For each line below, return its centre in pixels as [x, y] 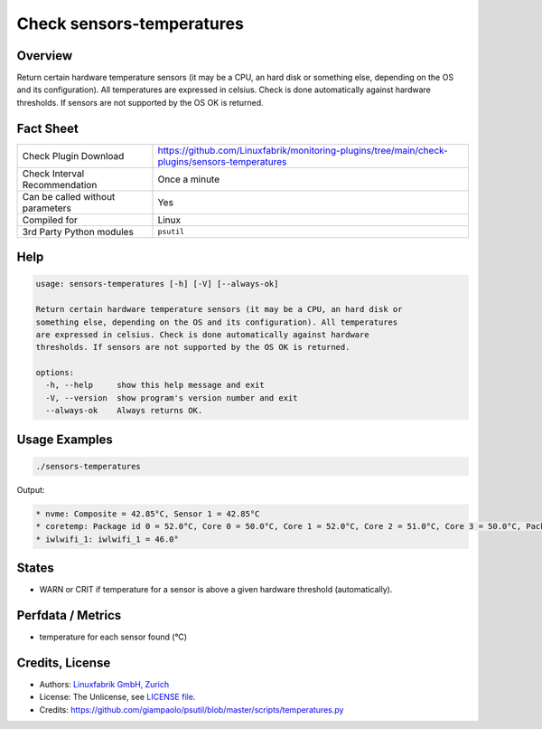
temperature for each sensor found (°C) [113, 637]
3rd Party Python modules [78, 232]
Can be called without [69, 196]
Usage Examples [65, 439]
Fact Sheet [47, 128]
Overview [45, 56]
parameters [47, 208]
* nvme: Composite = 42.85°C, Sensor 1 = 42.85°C [148, 514]
